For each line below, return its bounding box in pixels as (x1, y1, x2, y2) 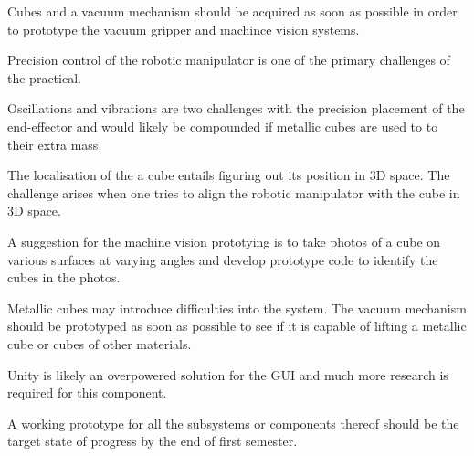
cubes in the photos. (7, 268, 121, 287)
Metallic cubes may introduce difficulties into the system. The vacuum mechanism (7, 298, 467, 317)
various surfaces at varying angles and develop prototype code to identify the (7, 249, 438, 269)
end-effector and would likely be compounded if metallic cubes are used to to (7, 116, 438, 135)
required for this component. (7, 383, 167, 402)
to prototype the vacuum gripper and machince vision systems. (7, 19, 360, 38)
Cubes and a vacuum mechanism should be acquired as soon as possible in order (7, 2, 458, 20)
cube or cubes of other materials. (7, 334, 192, 353)
